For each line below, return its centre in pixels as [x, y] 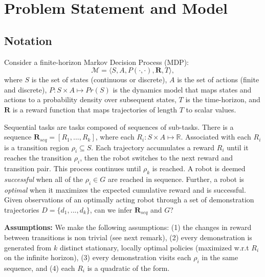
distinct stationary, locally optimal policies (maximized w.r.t [154, 247]
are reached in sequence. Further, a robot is [176, 179]
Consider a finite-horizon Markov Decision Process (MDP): [96, 62]
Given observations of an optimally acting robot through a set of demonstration [129, 200]
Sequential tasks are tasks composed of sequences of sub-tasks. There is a [119, 126]
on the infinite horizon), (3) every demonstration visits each [98, 257]
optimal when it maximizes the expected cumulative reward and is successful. [125, 189]
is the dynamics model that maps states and [182, 89]
